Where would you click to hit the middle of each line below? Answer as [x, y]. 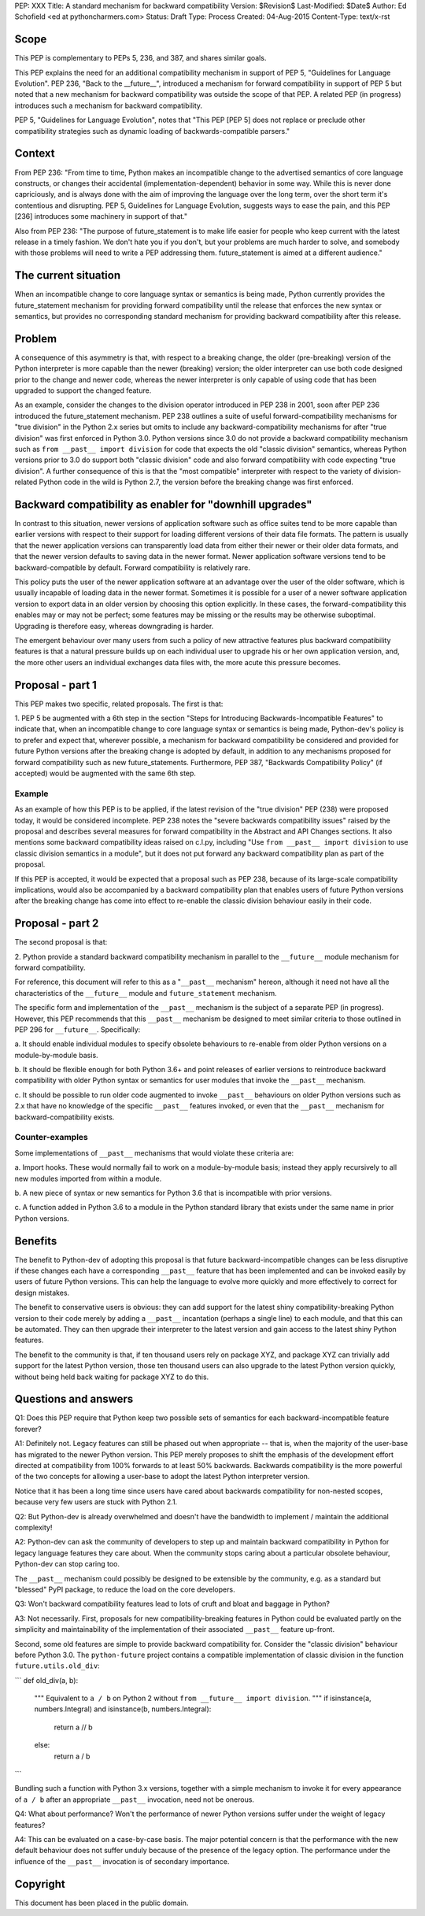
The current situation [68, 276]
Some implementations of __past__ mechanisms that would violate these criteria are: [154, 1152]
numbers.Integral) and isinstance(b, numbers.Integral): [123, 1709]
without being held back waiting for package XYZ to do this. [112, 1377]
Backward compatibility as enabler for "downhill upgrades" [163, 504]
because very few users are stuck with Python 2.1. [96, 1502]
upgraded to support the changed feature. [83, 390]
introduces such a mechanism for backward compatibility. [109, 105]
